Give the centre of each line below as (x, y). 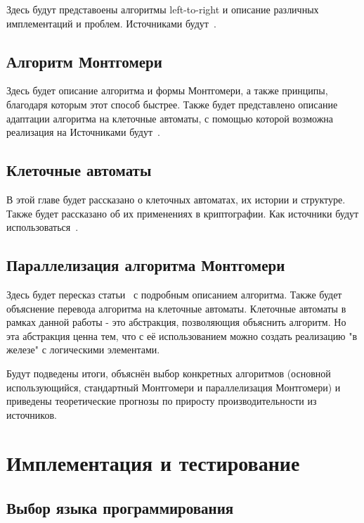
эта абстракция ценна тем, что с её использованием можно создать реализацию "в (182, 335)
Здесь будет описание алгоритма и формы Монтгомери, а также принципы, (167, 90)
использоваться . (43, 227)
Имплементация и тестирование (153, 463)
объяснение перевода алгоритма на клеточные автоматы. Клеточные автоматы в (176, 308)
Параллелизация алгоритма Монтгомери (146, 265)
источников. (32, 414)
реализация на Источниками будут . (83, 132)
